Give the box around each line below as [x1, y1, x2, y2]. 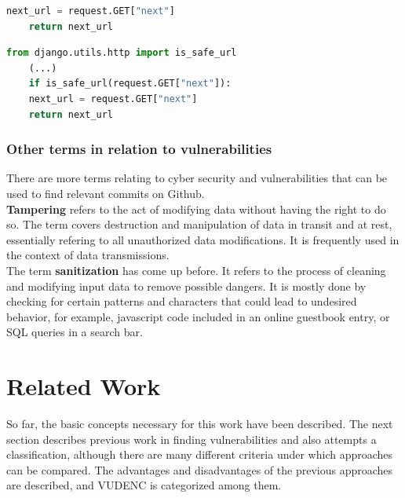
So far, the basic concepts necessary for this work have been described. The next [6, 416, 393, 432]
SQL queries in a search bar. [6, 324, 143, 340]
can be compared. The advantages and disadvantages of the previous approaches [6, 461, 393, 478]
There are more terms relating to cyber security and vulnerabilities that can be [6, 170, 388, 186]
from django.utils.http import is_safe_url [6, 47, 237, 59]
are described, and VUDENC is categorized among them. [6, 477, 282, 493]
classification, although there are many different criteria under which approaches [6, 446, 393, 463]
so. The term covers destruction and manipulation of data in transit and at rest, [6, 216, 392, 233]
